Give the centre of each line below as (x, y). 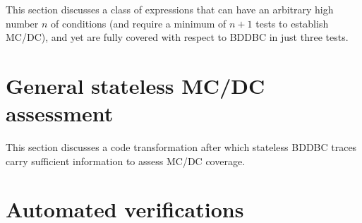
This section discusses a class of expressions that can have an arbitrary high (170, 9)
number (22, 23)
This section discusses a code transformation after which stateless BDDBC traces (181, 147)
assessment (60, 113)
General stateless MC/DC (135, 85)
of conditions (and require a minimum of (139, 23)
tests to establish (292, 23)
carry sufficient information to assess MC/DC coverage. (126, 161)
